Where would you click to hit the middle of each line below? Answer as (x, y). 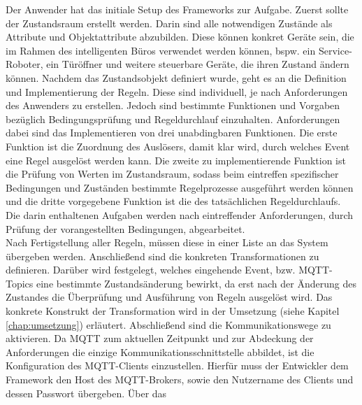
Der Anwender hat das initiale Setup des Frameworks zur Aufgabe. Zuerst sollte (177, 9)
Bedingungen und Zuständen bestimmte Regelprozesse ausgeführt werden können (180, 187)
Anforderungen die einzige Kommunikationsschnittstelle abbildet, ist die (160, 351)
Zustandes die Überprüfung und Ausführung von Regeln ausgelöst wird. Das (169, 297)
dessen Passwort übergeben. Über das (86, 393)
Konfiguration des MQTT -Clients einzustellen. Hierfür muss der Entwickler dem (177, 365)
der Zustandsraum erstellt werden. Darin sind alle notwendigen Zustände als (169, 23)
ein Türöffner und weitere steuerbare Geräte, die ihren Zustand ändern (198, 64)
